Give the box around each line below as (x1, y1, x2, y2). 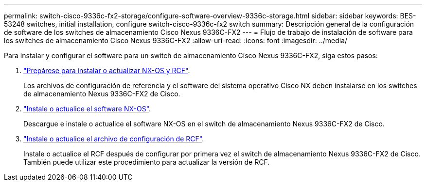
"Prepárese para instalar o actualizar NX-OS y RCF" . (23, 66, 190, 75)
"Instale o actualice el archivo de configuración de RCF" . (23, 135, 204, 143)
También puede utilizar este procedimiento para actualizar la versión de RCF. (23, 158, 270, 166)
